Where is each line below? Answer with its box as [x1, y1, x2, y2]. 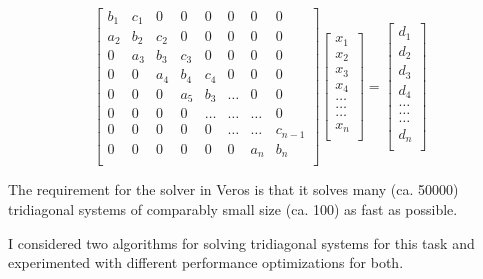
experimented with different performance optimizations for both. [8, 252, 404, 273]
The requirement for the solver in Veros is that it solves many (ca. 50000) [8, 179, 459, 200]
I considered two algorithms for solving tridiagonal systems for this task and [8, 232, 475, 253]
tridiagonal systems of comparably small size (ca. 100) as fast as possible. [8, 199, 458, 220]
